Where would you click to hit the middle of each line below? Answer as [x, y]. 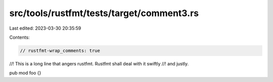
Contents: [19, 37]
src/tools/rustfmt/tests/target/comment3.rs [104, 13]
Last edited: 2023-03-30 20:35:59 [45, 28]
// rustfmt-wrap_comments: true [60, 51]
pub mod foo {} [25, 73]
